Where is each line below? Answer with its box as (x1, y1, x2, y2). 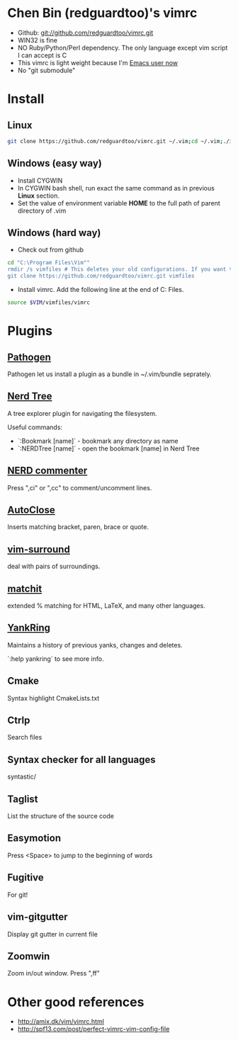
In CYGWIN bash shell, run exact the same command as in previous (17, 183, 215, 192)
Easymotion (7, 832, 62, 844)
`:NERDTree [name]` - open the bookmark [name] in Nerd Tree (17, 444, 200, 453)
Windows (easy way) (7, 157, 103, 169)
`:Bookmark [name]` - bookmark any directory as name (17, 436, 178, 445)
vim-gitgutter (7, 911, 69, 923)
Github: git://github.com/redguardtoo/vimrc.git (17, 28, 154, 37)
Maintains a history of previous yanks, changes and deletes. (7, 640, 183, 649)
